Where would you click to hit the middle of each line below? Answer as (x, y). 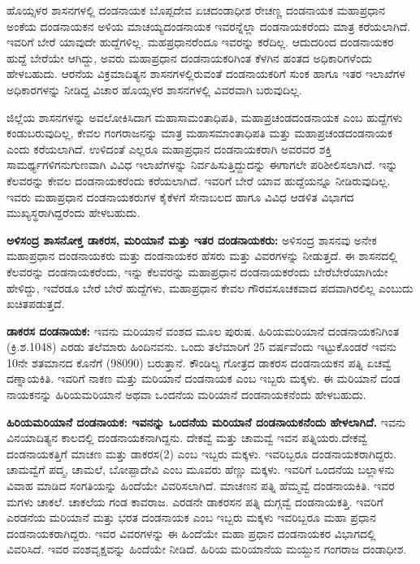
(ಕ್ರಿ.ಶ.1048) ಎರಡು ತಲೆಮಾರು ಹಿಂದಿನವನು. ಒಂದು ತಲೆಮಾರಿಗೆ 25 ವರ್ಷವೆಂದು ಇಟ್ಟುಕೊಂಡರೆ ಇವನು (201, 347)
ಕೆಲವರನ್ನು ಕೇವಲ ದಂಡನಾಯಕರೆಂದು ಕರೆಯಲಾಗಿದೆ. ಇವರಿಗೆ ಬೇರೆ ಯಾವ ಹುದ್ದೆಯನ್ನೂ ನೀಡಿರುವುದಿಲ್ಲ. (199, 180)
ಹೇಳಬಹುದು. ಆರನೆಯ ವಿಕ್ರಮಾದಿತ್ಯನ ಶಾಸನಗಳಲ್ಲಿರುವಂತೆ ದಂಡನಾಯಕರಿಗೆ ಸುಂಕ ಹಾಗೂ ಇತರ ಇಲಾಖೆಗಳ (206, 74)
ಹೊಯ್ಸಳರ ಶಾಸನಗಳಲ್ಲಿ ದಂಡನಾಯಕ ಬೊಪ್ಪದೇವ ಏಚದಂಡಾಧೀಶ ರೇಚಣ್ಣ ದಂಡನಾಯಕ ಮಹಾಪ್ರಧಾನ (196, 10)
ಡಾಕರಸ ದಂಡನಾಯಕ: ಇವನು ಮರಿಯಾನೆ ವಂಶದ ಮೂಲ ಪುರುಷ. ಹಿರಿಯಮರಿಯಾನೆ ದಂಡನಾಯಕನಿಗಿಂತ (203, 330)
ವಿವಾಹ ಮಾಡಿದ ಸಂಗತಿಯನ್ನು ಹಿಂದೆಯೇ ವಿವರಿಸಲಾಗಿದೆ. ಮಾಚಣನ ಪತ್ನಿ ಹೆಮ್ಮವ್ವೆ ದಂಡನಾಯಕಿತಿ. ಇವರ (201, 486)
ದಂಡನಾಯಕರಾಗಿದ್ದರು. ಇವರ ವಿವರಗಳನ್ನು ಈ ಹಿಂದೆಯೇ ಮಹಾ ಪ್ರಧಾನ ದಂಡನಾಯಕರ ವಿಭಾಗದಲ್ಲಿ (191, 533)
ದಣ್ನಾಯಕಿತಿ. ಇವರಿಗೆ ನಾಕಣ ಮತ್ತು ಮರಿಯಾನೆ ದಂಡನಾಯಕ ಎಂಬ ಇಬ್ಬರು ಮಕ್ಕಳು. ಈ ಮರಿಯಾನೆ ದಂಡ (204, 378)
